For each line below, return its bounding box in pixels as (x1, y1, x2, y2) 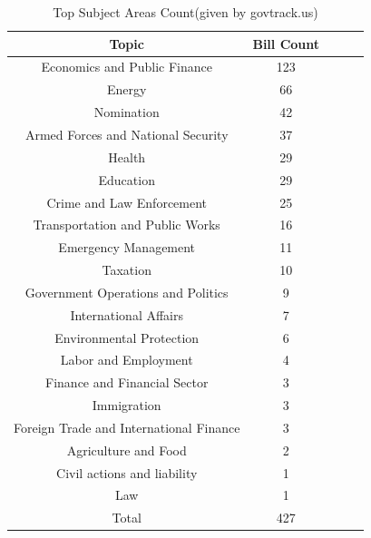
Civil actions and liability (56, 463, 198, 482)
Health (108, 147, 146, 166)
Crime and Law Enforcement (46, 192, 208, 211)
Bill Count (252, 34, 320, 53)
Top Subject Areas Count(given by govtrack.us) (53, 3, 318, 21)
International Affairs (70, 305, 184, 324)
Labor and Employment (60, 350, 193, 369)
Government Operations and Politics (24, 282, 229, 301)
